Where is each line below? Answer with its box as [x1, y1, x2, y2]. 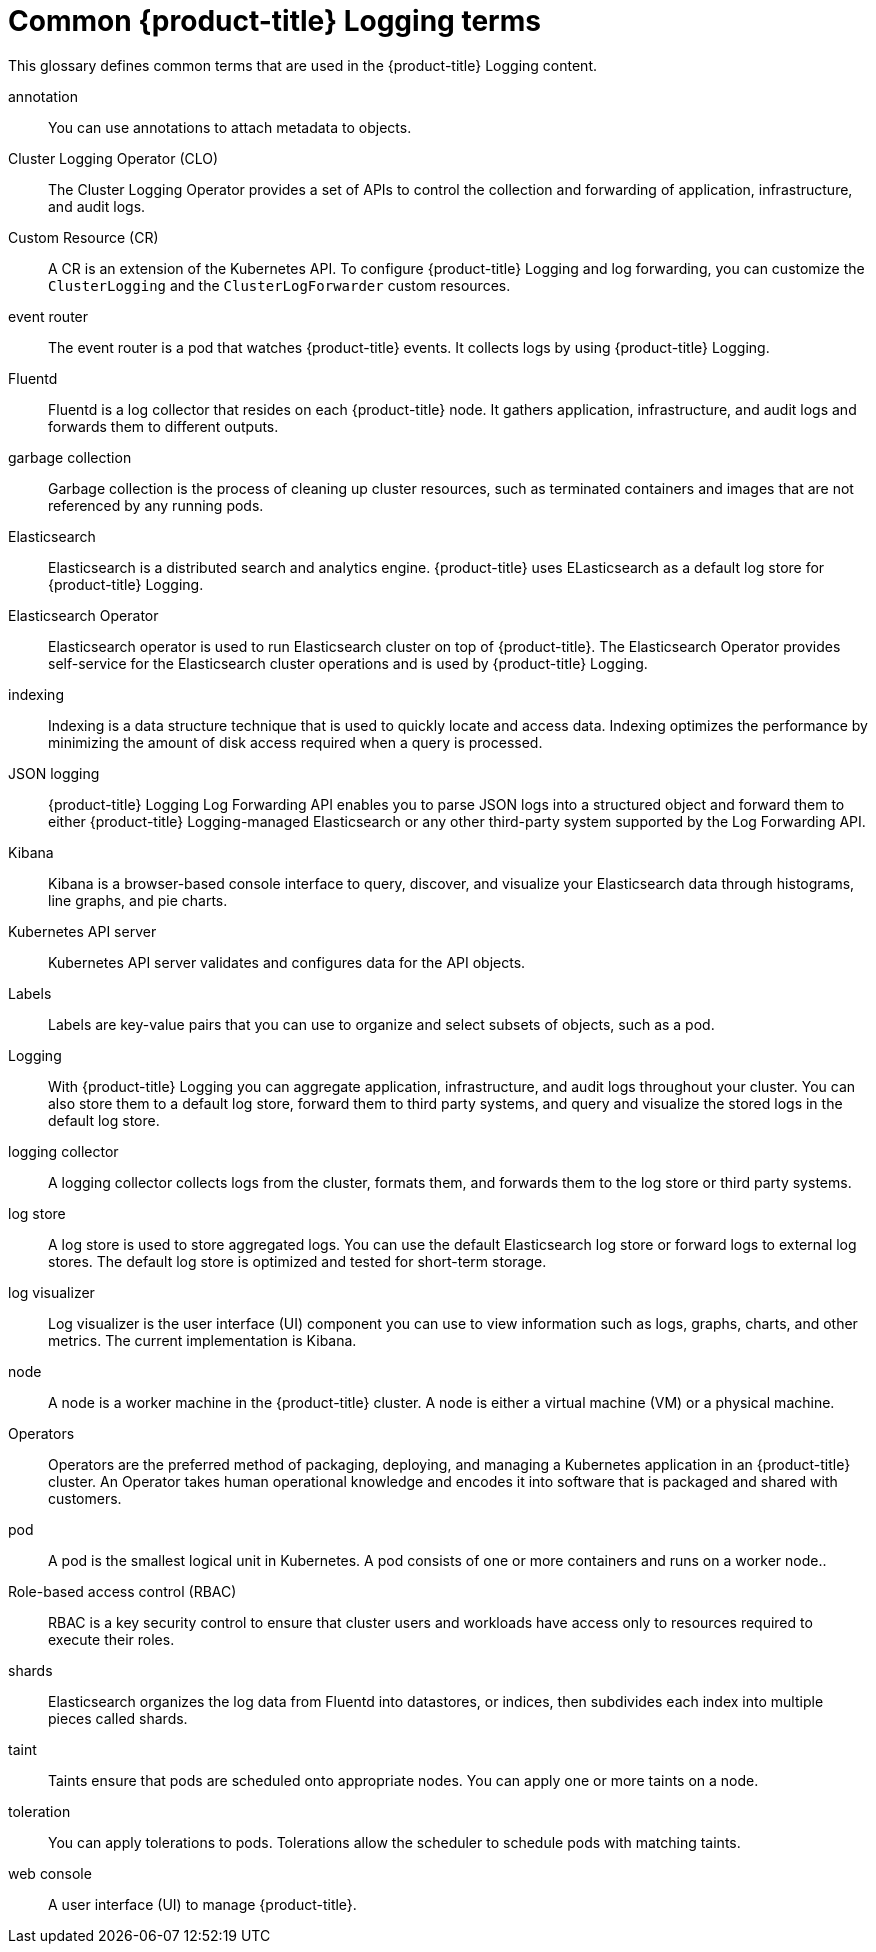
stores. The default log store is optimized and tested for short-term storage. [48, 1252, 547, 1270]
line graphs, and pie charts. [48, 891, 228, 909]
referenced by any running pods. [48, 496, 264, 514]
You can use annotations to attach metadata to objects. [48, 118, 412, 136]
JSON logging [8, 764, 100, 782]
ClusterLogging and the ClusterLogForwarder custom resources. [48, 276, 511, 294]
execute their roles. [48, 1630, 175, 1648]
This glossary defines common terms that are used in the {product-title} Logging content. [8, 56, 597, 74]
